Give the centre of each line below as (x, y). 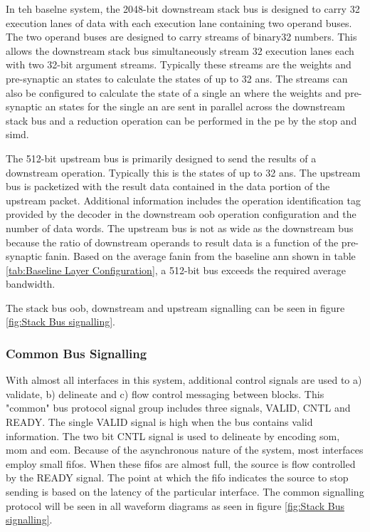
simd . (17, 134)
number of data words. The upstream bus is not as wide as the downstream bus (180, 228)
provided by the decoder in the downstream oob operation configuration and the (181, 214)
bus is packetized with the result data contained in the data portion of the (168, 186)
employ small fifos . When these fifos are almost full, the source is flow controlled (181, 463)
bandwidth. (31, 284)
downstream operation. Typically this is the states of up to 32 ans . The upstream (183, 172)
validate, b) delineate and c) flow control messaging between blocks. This (165, 393)
